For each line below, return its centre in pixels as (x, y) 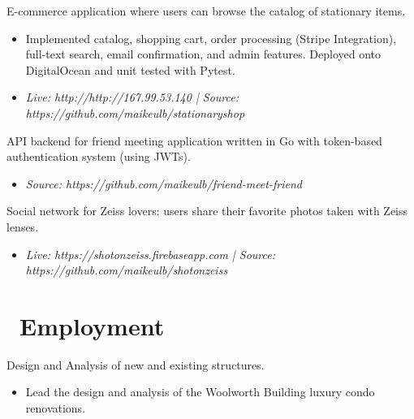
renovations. (56, 408)
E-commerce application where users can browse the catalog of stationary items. (206, 11)
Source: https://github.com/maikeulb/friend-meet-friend (164, 183)
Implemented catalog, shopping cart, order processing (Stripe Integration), (211, 38)
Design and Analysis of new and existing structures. (136, 364)
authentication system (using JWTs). (99, 156)
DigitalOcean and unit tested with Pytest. (130, 69)
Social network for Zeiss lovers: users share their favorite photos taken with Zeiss (207, 211)
